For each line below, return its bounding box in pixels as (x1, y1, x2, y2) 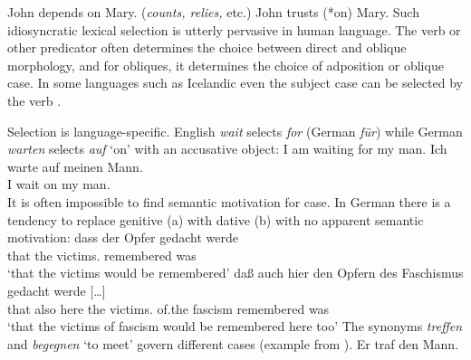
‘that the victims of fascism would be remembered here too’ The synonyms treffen (7, 317, 463, 336)
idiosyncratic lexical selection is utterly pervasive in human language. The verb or (7, 20, 461, 39)
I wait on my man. (7, 175, 111, 194)
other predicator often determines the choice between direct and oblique (7, 38, 407, 57)
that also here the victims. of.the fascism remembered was (7, 298, 330, 317)
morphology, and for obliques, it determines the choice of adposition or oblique (7, 55, 444, 74)
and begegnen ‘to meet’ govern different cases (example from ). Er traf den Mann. (7, 334, 459, 353)
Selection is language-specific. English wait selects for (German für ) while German (7, 121, 463, 140)
